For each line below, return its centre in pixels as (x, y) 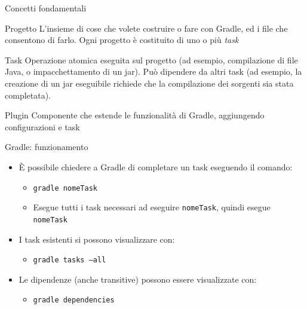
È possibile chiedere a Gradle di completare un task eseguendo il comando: (156, 166)
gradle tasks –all (70, 260)
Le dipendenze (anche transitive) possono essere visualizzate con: (138, 279)
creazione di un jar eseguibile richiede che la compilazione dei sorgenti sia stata (149, 83)
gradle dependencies (74, 300)
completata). (28, 95)
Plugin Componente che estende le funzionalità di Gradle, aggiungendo (135, 115)
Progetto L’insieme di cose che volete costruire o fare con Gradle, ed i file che (146, 28)
